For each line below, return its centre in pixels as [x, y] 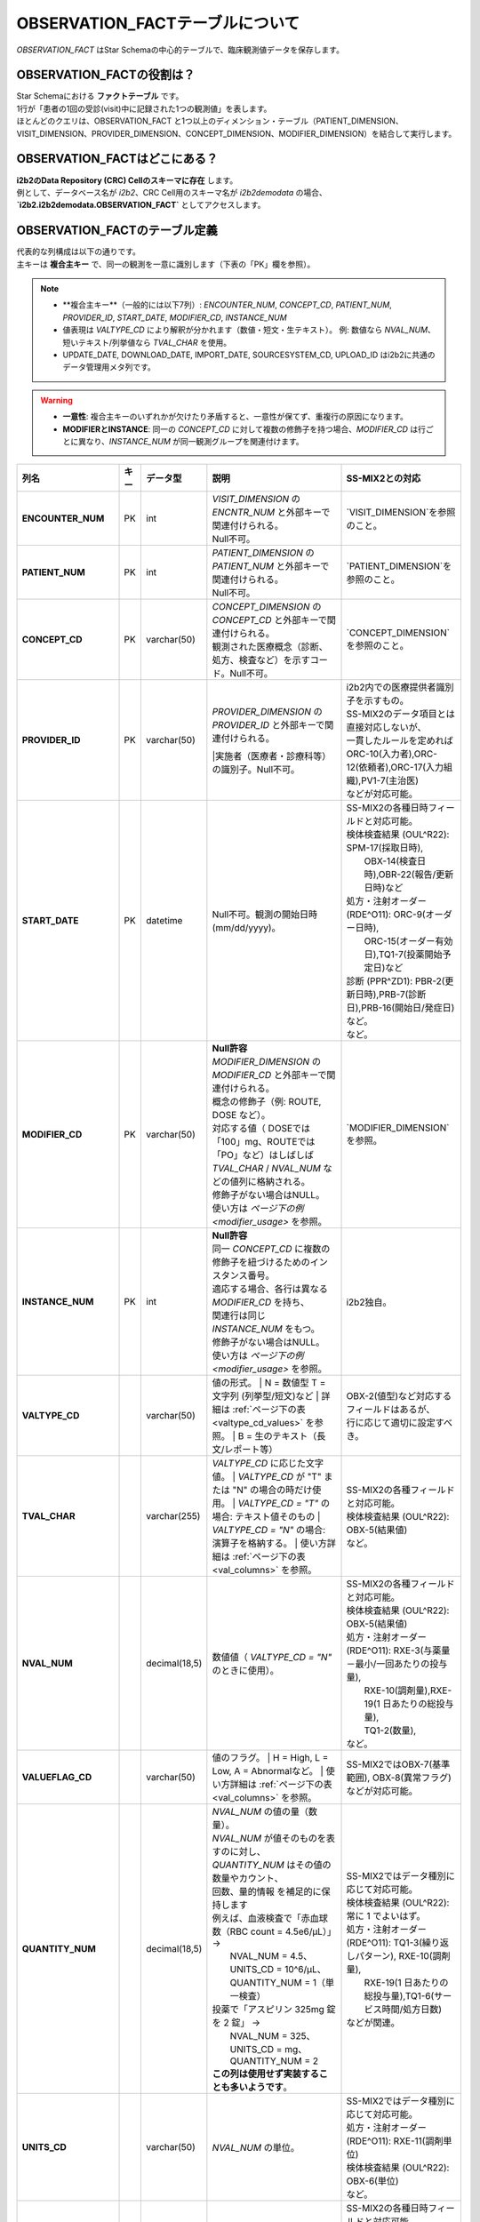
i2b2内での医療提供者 [391, 687]
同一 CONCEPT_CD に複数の [271, 1249]
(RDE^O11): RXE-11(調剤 [395, 2141]
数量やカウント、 [248, 1878]
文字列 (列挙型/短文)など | [265, 1396]
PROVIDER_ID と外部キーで [268, 725]
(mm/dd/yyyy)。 [246, 928]
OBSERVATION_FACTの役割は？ [106, 75]
